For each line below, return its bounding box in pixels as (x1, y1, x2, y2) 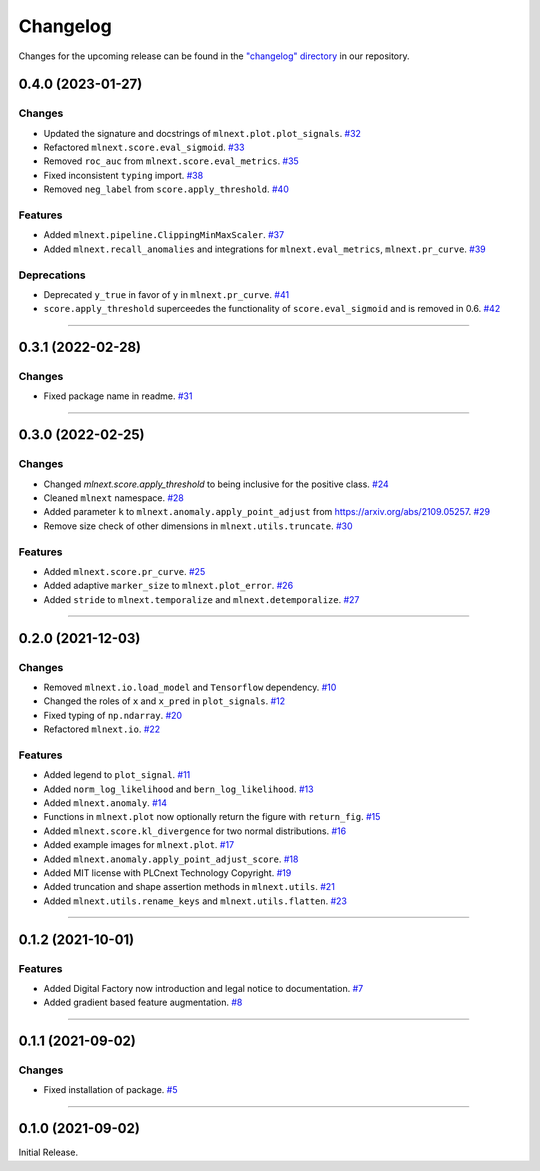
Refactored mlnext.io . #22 (43, 723, 161, 735)
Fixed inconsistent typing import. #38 (43, 169, 204, 181)
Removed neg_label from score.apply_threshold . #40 (43, 183, 289, 195)
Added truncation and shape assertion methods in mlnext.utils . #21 (43, 881, 335, 893)
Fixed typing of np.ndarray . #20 (43, 709, 183, 721)
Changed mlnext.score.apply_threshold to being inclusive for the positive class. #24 (43, 478, 389, 490)
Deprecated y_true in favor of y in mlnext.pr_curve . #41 (43, 288, 290, 300)
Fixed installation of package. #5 (43, 1084, 178, 1096)
